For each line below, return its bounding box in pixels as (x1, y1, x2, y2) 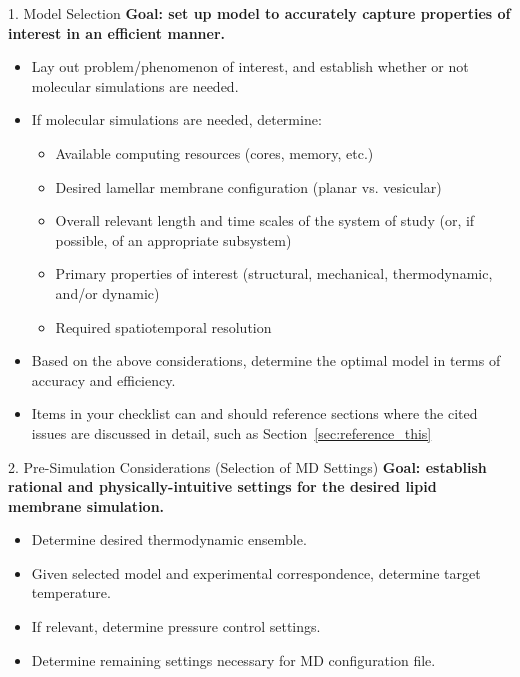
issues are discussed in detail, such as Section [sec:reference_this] (31, 422, 432, 443)
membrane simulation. (8, 495, 165, 516)
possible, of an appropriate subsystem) (55, 229, 292, 250)
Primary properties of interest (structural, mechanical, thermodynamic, (55, 263, 493, 284)
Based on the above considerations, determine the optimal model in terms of (31, 350, 501, 371)
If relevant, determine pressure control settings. (31, 616, 321, 637)
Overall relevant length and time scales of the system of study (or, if (55, 210, 475, 231)
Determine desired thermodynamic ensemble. (31, 529, 307, 550)
